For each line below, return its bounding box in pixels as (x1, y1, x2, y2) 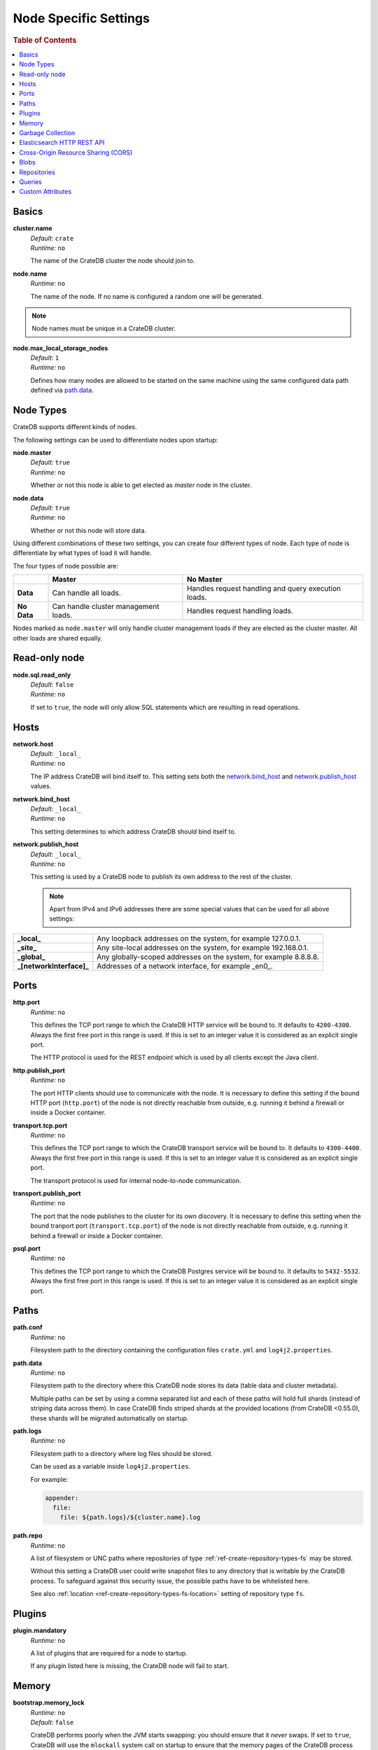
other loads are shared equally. (13, 633, 103, 642)
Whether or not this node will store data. (30, 526, 147, 535)
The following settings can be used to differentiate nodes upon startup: (13, 435, 218, 444)
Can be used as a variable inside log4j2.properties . (30, 1462, 191, 1471)
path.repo (13, 1532, 43, 1540)
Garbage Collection (19, 128, 76, 136)
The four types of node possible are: (13, 561, 118, 570)
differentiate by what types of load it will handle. (13, 549, 152, 557)
